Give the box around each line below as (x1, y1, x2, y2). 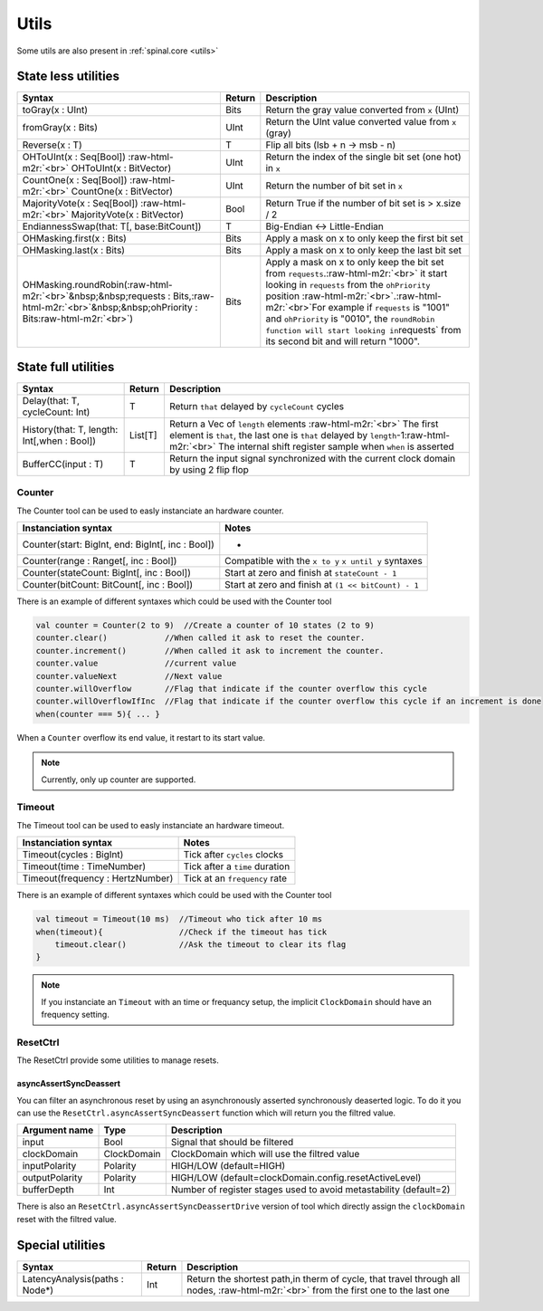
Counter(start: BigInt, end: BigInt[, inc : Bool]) (22, 539, 214, 551)
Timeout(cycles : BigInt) (22, 848, 124, 861)
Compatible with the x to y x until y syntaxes (224, 555, 423, 568)
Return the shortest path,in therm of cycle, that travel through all (186, 1272, 461, 1285)
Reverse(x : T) (22, 139, 82, 151)
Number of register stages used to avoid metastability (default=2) (170, 1183, 451, 1196)
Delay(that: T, (22, 394, 81, 407)
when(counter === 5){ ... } (35, 709, 160, 719)
